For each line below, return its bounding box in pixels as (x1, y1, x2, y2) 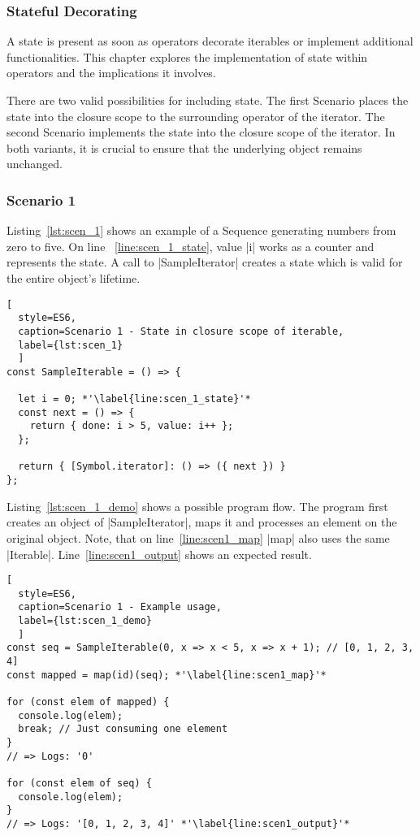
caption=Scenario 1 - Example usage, (18, 601, 222, 613)
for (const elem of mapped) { (6, 696, 170, 708)
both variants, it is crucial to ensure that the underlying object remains (6, 139, 362, 156)
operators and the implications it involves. (6, 64, 216, 81)
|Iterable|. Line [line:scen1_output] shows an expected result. (6, 545, 312, 562)
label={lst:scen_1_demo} (18, 615, 152, 627)
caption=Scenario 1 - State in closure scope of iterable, (18, 325, 344, 337)
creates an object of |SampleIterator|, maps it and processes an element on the (6, 513, 397, 531)
